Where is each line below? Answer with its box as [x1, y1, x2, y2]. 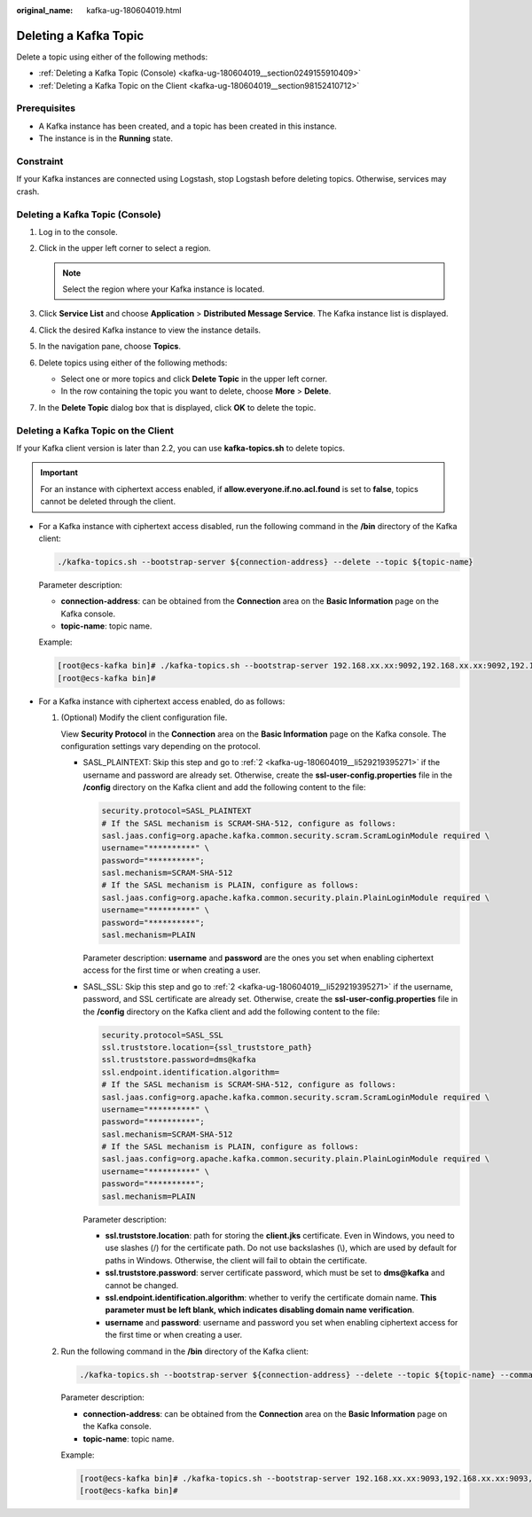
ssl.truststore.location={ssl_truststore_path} [101, 1042, 312, 1052]
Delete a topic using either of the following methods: [16, 51, 208, 62]
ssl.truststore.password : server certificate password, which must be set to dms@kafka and [105, 1268, 445, 1279]
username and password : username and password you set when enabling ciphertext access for [105, 1317, 458, 1327]
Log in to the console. [38, 226, 119, 237]
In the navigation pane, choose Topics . [38, 341, 182, 352]
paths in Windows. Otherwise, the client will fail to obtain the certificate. [105, 1255, 368, 1265]
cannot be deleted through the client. [40, 497, 176, 507]
